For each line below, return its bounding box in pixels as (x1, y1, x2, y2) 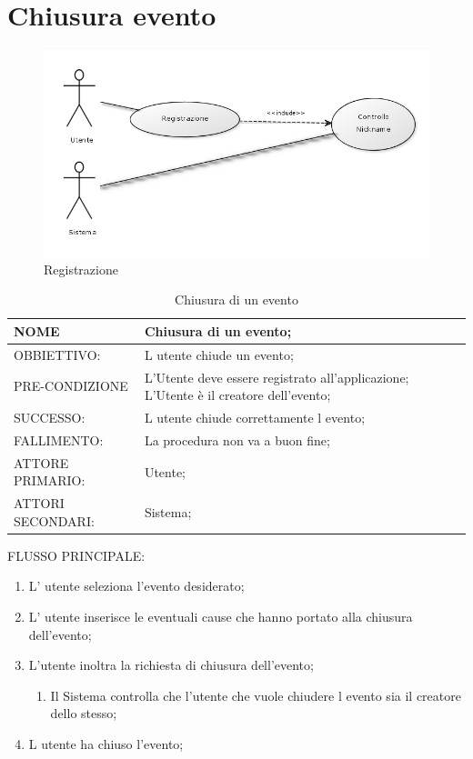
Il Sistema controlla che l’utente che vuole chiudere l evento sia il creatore (50, 685, 461, 704)
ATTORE (14, 453, 69, 472)
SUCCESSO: (14, 408, 86, 427)
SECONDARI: (14, 511, 95, 530)
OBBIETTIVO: (14, 345, 101, 364)
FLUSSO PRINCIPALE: (7, 545, 146, 564)
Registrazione (44, 259, 118, 278)
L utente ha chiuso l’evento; (28, 734, 184, 754)
